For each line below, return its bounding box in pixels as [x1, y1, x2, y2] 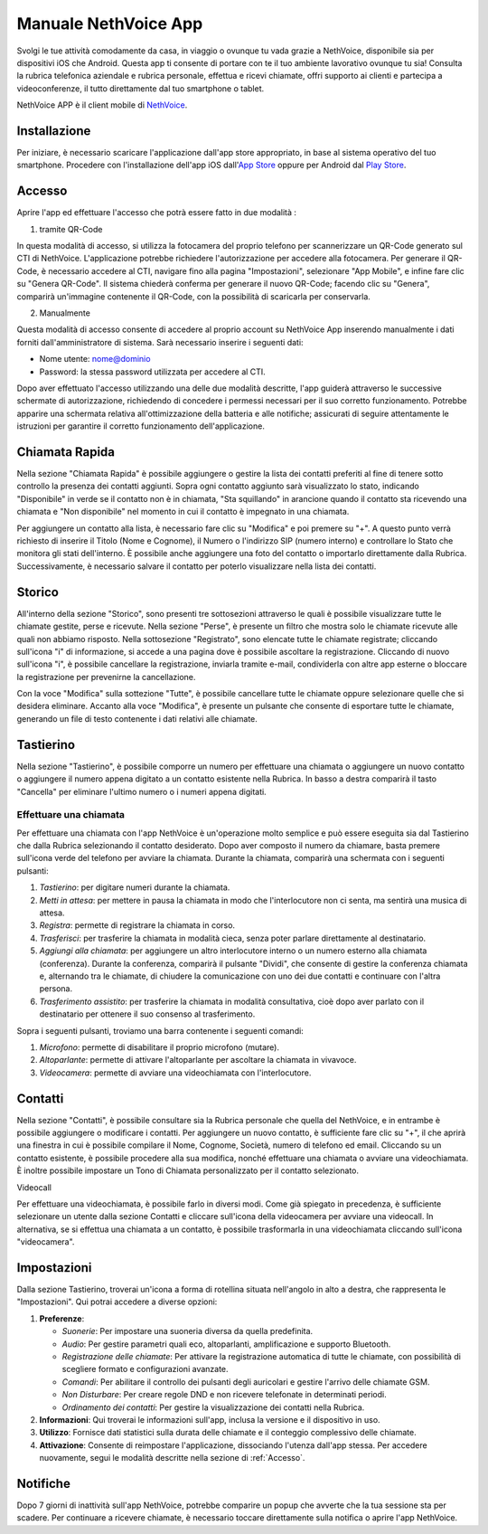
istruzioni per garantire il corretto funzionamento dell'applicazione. [16, 421, 266, 431]
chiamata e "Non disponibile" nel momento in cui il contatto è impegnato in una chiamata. [16, 507, 350, 517]
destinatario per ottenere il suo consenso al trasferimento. [39, 1008, 256, 1019]
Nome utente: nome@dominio [39, 354, 151, 365]
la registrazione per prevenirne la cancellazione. [16, 671, 196, 682]
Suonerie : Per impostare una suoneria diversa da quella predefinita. [61, 1326, 314, 1337]
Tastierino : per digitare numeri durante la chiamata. [39, 882, 230, 893]
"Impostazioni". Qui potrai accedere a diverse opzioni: [16, 1296, 218, 1307]
